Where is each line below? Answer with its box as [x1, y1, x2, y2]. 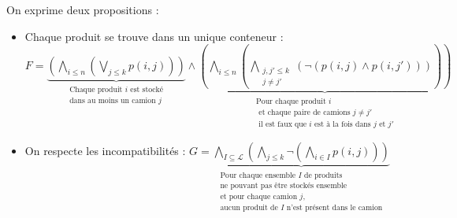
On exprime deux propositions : [6, 2, 159, 17]
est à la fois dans [314, 120, 371, 128]
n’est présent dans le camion [286, 204, 383, 212]
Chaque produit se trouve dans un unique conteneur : [24, 28, 284, 44]
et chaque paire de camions [258, 108, 351, 116]
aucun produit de [220, 204, 278, 212]
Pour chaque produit [256, 97, 326, 105]
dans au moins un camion [69, 97, 156, 105]
